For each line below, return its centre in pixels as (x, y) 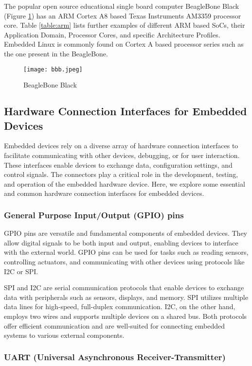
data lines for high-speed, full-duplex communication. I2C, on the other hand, (120, 306)
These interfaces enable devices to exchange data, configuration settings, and (118, 165)
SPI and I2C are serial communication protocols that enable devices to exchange (124, 288)
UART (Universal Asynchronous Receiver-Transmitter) (115, 357)
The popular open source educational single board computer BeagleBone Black (122, 6)
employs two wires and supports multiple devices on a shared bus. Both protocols (126, 316)
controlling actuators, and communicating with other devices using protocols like (124, 261)
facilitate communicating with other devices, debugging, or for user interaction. (122, 155)
